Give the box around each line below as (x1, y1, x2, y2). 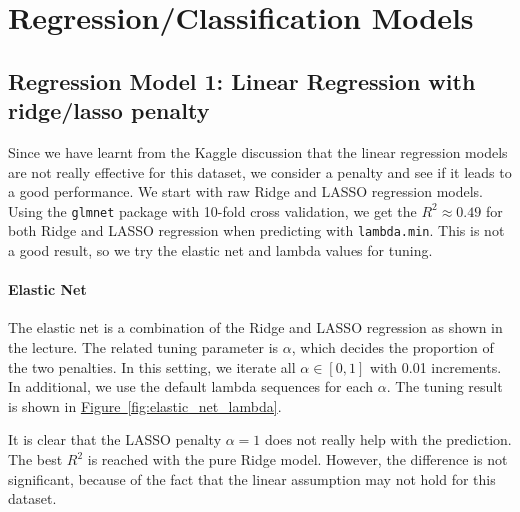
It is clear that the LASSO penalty (8, 429, 222, 450)
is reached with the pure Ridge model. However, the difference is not (87, 449, 508, 470)
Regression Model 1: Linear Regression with (8, 65, 476, 96)
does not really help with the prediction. (264, 429, 512, 450)
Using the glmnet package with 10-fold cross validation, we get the (8, 200, 417, 221)
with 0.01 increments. (369, 356, 502, 377)
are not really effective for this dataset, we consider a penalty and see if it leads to (8, 161, 512, 182)
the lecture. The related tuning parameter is (8, 337, 279, 358)
